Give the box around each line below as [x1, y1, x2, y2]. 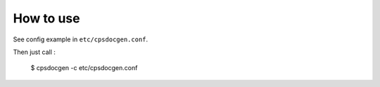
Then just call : [13, 48, 56, 56]
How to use [13, 11, 80, 26]
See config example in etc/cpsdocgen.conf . [13, 35, 148, 43]
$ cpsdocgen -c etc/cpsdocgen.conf [30, 64, 138, 72]
